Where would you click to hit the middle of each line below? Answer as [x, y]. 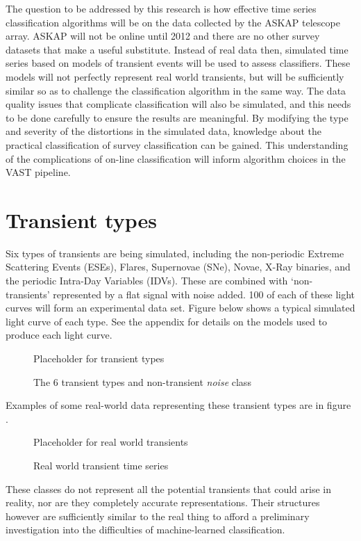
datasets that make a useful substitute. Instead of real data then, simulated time [177, 49]
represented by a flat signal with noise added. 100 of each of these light [204, 294]
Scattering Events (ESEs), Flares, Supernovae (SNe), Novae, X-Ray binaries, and [178, 267]
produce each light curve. [59, 335]
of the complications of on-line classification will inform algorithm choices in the [176, 158]
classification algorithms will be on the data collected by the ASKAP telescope [173, 22]
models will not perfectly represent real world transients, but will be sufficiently [175, 76]
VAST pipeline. [38, 172]
